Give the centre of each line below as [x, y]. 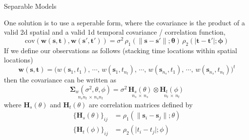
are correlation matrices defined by [141, 104]
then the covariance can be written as [60, 80]
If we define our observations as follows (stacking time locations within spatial [121, 50]
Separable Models [30, 6]
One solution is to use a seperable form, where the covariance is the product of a [124, 22]
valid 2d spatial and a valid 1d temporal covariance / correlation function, [115, 32]
